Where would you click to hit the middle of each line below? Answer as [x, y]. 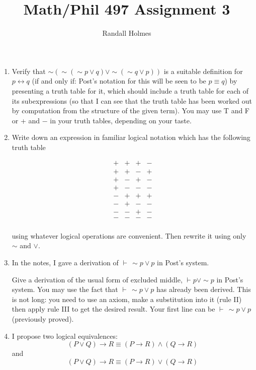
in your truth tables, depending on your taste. [121, 120]
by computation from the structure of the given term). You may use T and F [131, 110]
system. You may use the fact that [65, 289]
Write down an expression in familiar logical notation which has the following [131, 137]
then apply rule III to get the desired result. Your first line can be [113, 309]
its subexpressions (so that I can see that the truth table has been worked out [132, 100]
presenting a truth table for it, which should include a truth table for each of [130, 90]
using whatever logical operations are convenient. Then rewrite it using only [129, 235]
